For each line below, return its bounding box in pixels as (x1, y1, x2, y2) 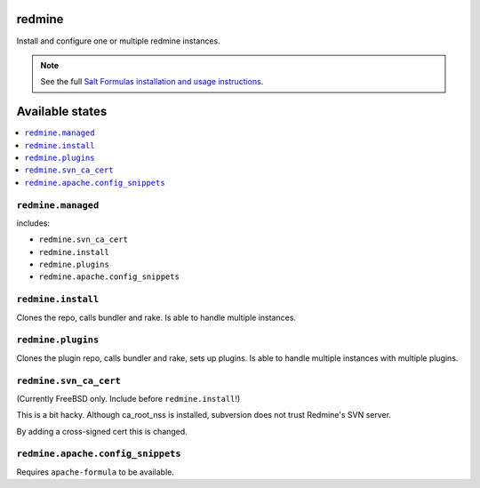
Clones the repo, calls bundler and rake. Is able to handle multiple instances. (16, 312, 297, 323)
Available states (16, 104, 108, 119)
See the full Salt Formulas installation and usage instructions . (40, 76, 264, 87)
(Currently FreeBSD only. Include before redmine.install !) (16, 393, 241, 404)
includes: (16, 218, 51, 228)
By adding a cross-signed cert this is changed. (16, 426, 188, 436)
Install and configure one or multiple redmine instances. (16, 36, 221, 46)
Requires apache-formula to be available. (16, 467, 175, 477)
